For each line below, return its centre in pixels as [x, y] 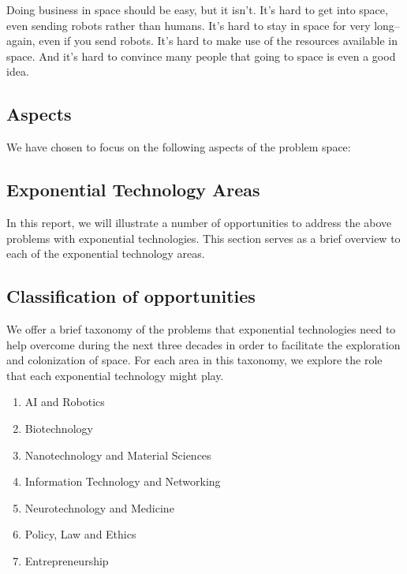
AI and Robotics [65, 402]
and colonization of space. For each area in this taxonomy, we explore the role [194, 360]
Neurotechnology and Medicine [99, 507]
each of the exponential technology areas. [106, 253]
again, [21, 41]
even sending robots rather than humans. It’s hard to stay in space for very [189, 25]
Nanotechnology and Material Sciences [118, 455]
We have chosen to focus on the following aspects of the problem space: [179, 147]
